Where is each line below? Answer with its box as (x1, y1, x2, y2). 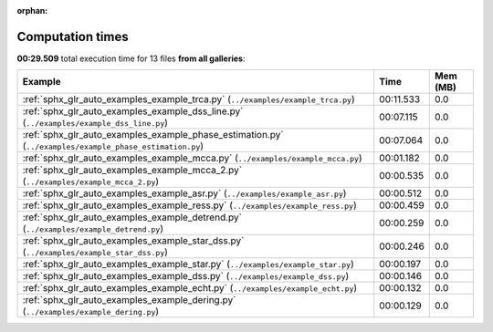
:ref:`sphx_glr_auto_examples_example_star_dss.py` (22, 234, 245, 247)
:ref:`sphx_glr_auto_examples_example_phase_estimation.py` (22, 129, 284, 141)
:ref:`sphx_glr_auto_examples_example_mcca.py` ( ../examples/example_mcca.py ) (22, 151, 362, 164)
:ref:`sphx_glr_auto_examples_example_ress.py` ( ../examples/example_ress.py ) (22, 199, 357, 212)
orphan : (16, 5, 48, 16)
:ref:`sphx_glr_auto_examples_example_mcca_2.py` (22, 164, 243, 177)
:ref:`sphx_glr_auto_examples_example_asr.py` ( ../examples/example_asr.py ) (22, 187, 347, 200)
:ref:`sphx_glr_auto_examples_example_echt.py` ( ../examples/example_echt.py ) (22, 282, 358, 295)
